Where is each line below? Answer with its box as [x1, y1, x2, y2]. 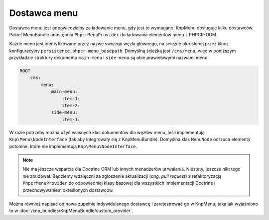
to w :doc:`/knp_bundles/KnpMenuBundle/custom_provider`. [9, 208, 134, 214]
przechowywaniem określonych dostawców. [22, 187, 114, 193]
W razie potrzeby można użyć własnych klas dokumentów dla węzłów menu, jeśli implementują [9, 129, 205, 135]
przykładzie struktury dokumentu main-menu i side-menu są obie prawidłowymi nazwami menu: [9, 55, 209, 61]
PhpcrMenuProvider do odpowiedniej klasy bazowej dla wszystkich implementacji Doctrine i [22, 180, 216, 186]
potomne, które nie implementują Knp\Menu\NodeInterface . [9, 143, 137, 149]
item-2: [61, 103, 81, 109]
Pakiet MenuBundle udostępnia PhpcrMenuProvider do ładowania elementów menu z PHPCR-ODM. [9, 31, 218, 37]
